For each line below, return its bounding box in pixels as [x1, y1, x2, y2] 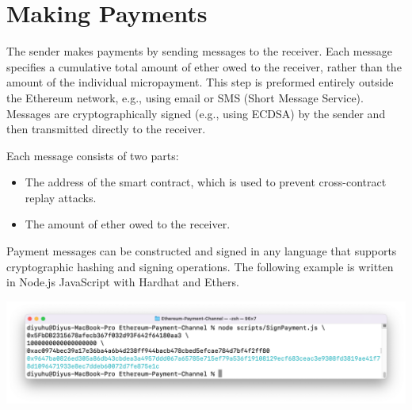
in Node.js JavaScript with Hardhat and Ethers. [6, 274, 239, 290]
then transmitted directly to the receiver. [6, 121, 206, 137]
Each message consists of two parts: [6, 147, 179, 163]
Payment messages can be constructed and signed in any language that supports [6, 243, 397, 259]
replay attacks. [25, 189, 97, 205]
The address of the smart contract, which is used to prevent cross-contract [25, 174, 387, 190]
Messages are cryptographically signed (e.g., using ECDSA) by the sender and [6, 105, 386, 121]
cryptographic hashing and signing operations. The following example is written [6, 258, 394, 274]
